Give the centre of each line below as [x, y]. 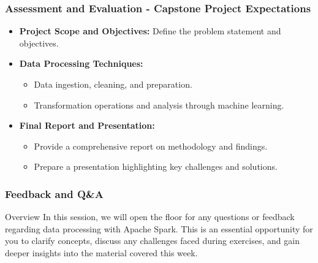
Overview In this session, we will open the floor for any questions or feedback [150, 217]
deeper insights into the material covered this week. [101, 252]
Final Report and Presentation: [87, 125]
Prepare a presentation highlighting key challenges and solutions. [156, 166]
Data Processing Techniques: [81, 63]
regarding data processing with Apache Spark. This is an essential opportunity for [159, 228]
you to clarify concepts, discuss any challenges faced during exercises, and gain [152, 241]
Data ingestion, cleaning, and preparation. [113, 84]
